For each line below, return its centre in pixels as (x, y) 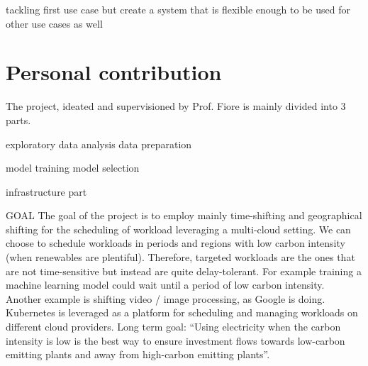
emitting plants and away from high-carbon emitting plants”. (138, 354)
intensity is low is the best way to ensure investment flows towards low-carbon (175, 340)
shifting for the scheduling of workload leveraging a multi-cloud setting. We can (178, 229)
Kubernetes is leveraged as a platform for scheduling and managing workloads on (182, 312)
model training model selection (73, 168)
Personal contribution (114, 72)
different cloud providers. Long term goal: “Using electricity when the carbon (173, 327)
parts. (18, 120)
